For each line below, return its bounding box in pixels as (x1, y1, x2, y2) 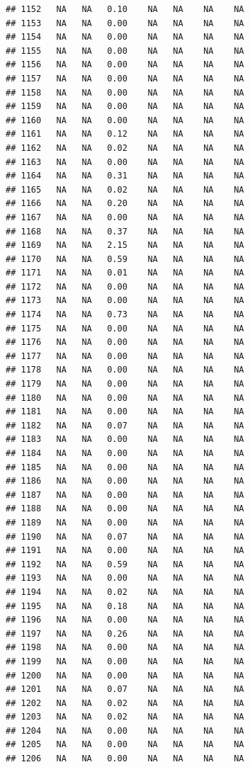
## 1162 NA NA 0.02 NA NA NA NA (6, 142, 244, 153)
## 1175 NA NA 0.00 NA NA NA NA (6, 323, 244, 334)
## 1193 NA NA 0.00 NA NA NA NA (6, 573, 244, 584)
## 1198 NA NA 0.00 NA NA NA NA (6, 642, 244, 653)
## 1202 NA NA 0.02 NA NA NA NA (6, 698, 244, 708)
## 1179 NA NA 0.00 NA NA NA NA (6, 379, 244, 390)
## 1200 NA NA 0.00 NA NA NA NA (6, 670, 244, 681)
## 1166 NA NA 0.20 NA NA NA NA (6, 198, 244, 209)
